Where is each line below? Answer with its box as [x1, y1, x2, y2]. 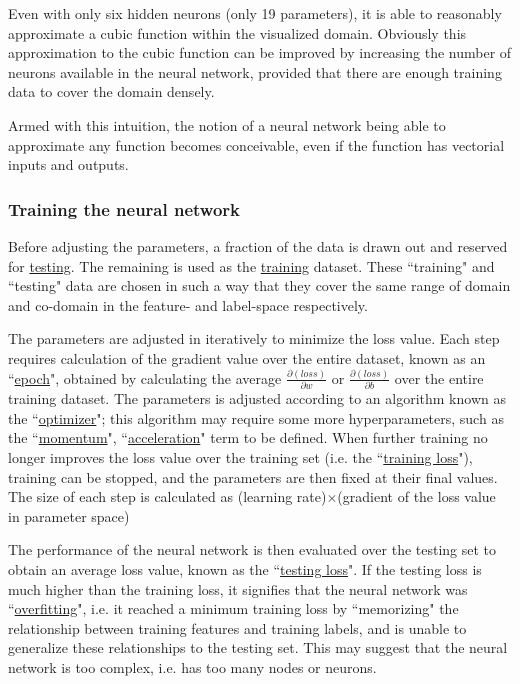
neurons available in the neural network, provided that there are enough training [8, 61, 502, 82]
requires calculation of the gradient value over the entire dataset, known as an [8, 347, 486, 368]
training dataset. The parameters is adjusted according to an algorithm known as [8, 388, 506, 409]
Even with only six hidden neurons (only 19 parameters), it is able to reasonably [8, 3, 502, 23]
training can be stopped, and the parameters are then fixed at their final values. [8, 466, 498, 487]
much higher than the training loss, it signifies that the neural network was [8, 578, 468, 599]
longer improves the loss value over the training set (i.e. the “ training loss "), [8, 447, 473, 467]
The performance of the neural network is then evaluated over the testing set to [8, 539, 497, 560]
